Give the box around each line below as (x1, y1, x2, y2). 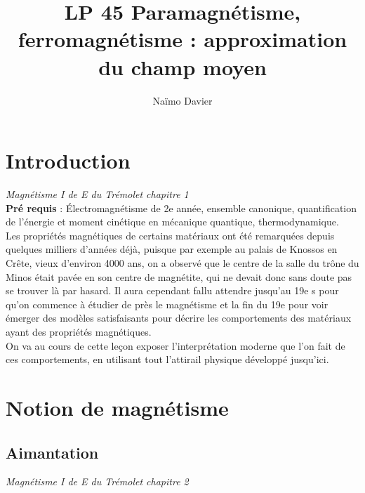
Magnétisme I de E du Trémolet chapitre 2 (6, 474, 189, 489)
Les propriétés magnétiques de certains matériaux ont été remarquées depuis (6, 228, 335, 242)
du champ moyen (98, 52, 267, 81)
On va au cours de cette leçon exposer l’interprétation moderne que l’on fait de (6, 338, 345, 353)
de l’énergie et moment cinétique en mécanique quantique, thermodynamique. (6, 214, 339, 229)
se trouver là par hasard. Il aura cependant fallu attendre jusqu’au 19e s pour (6, 283, 339, 298)
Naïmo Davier (152, 93, 213, 107)
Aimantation (6, 441, 99, 463)
